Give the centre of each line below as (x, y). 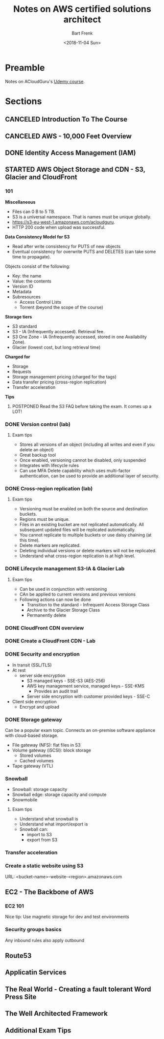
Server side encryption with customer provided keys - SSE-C (88, 696)
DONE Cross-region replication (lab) (49, 488)
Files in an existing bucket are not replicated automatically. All (82, 525)
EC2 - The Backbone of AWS (49, 892)
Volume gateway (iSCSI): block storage (52, 750)
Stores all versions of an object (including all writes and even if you (87, 444)
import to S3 (39, 835)
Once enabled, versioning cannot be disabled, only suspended (82, 460)
